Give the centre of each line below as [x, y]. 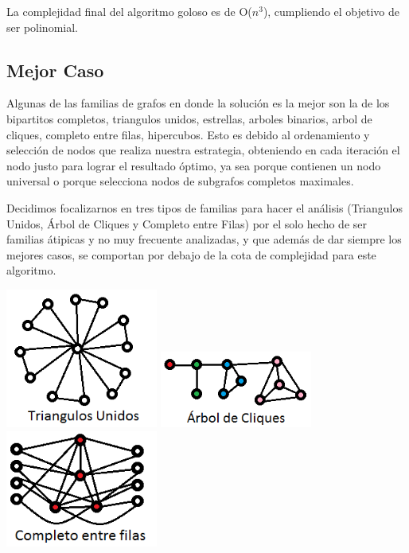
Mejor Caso [55, 70]
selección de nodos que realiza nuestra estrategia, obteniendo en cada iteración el [203, 150]
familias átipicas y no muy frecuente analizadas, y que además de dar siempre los [204, 239]
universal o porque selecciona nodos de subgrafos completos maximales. [180, 181]
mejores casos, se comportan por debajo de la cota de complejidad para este [191, 254]
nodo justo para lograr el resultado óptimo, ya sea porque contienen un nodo [194, 165]
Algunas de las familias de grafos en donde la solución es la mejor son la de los [198, 103]
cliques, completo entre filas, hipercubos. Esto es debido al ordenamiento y [188, 134]
